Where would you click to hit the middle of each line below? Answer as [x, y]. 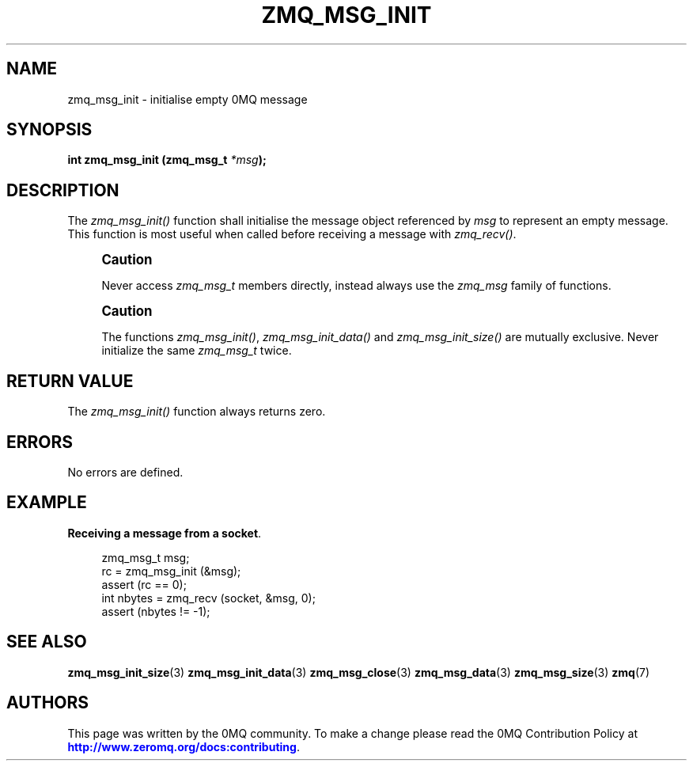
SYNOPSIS [49, 130]
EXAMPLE [47, 503]
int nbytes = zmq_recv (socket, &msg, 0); [208, 598]
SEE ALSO [47, 642]
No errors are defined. [125, 472]
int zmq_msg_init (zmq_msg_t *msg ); [167, 160]
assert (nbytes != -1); [156, 611]
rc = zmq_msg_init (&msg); [171, 571]
